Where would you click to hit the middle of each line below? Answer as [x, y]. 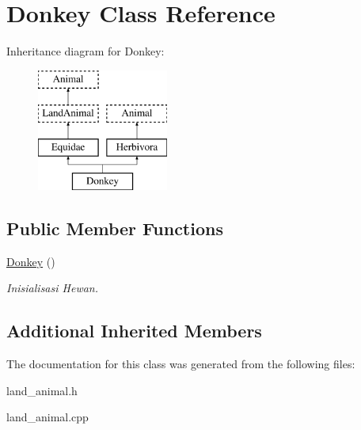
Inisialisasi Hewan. [53, 288]
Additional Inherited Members [134, 331]
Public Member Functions [115, 228]
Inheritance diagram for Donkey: [85, 51]
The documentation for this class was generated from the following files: [181, 364]
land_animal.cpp [47, 417]
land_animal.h [42, 390]
